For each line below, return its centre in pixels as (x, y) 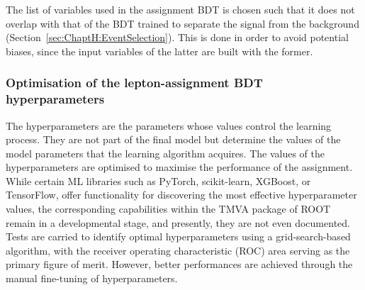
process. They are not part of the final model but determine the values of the (173, 139)
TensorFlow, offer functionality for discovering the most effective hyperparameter (181, 195)
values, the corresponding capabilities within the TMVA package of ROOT (168, 209)
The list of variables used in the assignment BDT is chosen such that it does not (180, 9)
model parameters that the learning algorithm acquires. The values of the (165, 153)
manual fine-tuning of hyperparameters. (92, 278)
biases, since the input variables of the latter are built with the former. (159, 51)
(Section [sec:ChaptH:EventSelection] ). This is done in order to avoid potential (177, 37)
